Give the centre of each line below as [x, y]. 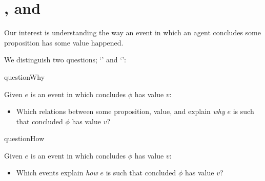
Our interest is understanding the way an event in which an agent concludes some [132, 32]
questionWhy [25, 76]
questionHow [24, 138]
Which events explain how [57, 173]
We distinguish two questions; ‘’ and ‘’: [65, 60]
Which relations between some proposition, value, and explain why [120, 111]
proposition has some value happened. [64, 42]
